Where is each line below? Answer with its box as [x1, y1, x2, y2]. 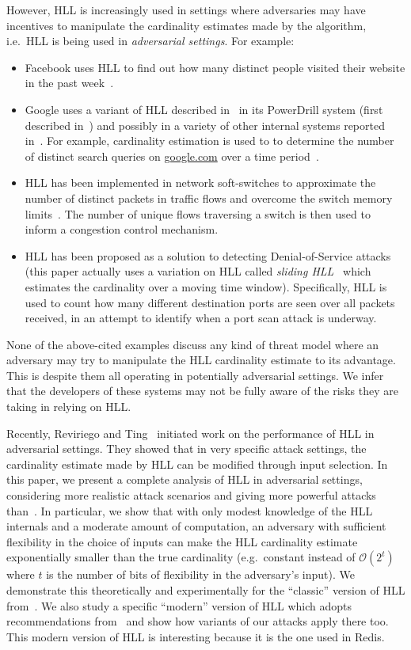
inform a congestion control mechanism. [25, 221, 219, 238]
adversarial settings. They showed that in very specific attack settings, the [6, 440, 367, 457]
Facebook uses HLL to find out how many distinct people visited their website [25, 59, 405, 75]
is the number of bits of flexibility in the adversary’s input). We [46, 566, 355, 583]
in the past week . [25, 74, 114, 91]
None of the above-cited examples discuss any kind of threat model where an [6, 336, 379, 352]
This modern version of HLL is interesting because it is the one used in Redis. [6, 628, 385, 644]
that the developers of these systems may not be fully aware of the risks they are [6, 382, 398, 399]
